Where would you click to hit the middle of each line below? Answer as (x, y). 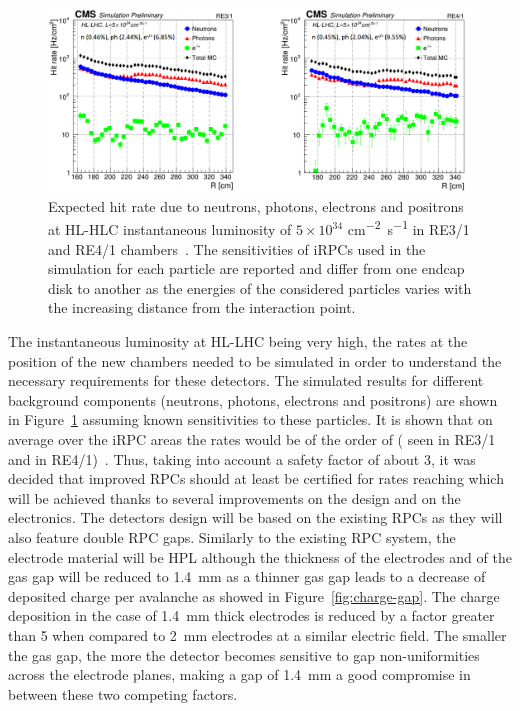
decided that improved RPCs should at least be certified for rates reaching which (256, 478)
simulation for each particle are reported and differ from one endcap (256, 268)
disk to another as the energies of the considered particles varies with (260, 287)
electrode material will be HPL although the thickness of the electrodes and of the (260, 556)
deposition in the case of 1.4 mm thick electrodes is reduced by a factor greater (251, 615)
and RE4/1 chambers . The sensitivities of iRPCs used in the (237, 248)
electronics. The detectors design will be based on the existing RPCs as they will (255, 517)
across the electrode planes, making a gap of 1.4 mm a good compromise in (239, 674)
